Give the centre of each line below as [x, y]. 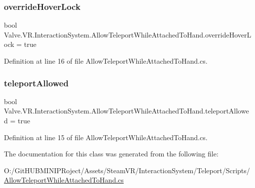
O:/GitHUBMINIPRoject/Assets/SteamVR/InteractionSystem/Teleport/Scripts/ [127, 170]
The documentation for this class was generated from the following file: [111, 154]
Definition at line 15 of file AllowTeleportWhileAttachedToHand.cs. [106, 137]
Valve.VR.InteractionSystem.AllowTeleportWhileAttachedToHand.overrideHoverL [128, 34]
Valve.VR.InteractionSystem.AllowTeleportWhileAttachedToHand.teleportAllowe [127, 111]
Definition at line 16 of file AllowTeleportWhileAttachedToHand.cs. [106, 61]
